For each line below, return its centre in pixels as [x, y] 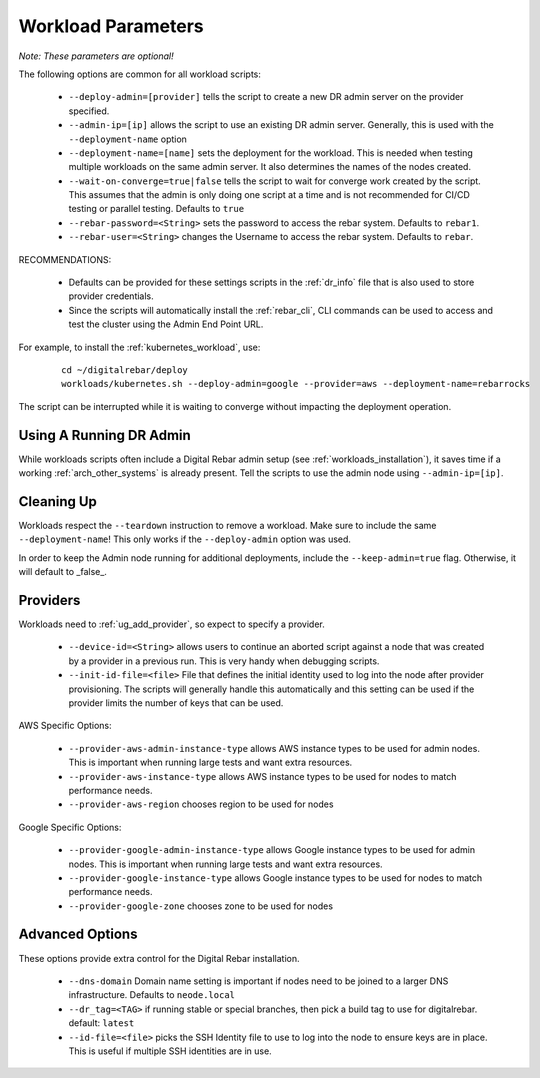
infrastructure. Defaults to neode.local [151, 995]
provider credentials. [111, 296]
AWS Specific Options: [65, 726]
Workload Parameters [111, 26]
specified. [89, 111]
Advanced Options [78, 934]
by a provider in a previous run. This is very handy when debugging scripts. [224, 661]
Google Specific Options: [70, 827]
